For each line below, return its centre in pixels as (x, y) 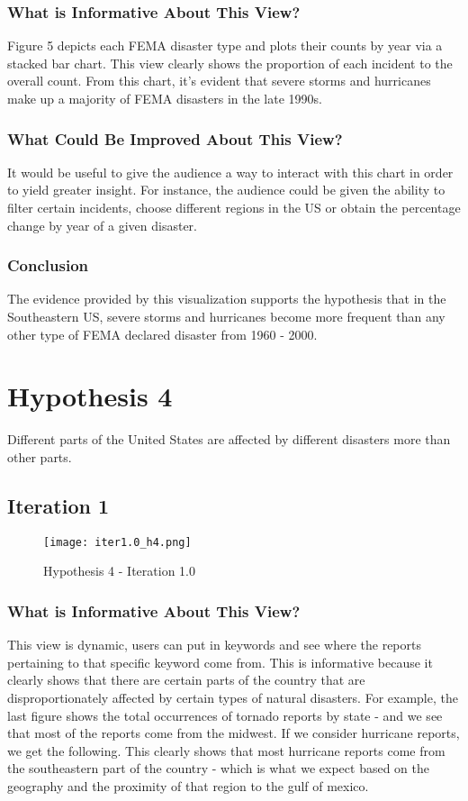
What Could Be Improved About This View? (175, 138)
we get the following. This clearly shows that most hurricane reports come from (226, 750)
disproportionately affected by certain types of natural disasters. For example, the (233, 697)
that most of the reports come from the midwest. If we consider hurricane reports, (234, 733)
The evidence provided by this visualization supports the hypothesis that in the (227, 299)
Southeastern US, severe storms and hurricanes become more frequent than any (226, 316)
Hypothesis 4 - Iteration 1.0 (119, 571)
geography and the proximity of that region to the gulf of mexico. (188, 785)
